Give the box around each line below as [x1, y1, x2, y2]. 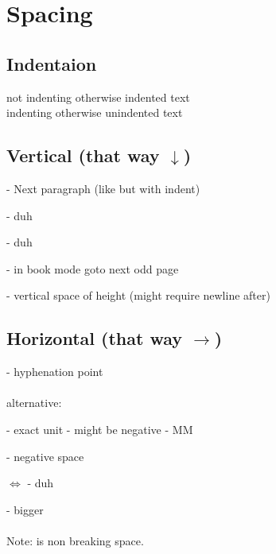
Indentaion [6, 51, 97, 76]
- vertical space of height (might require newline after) [6, 287, 270, 304]
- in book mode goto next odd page [6, 260, 179, 277]
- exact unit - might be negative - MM [6, 420, 193, 437]
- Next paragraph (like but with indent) [6, 180, 200, 196]
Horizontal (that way [6, 326, 183, 351]
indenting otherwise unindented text [6, 104, 183, 121]
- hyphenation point [6, 363, 103, 380]
